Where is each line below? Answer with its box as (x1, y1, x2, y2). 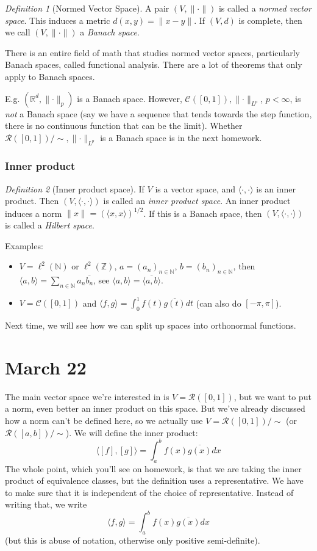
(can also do (196, 296, 241, 309)
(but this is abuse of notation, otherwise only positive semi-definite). (5, 534, 260, 547)
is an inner (256, 182, 296, 195)
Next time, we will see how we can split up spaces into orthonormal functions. (5, 319, 296, 332)
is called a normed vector (218, 2, 312, 14)
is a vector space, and (155, 182, 236, 195)
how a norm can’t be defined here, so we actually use (5, 414, 203, 427)
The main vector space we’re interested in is (5, 390, 169, 403)
